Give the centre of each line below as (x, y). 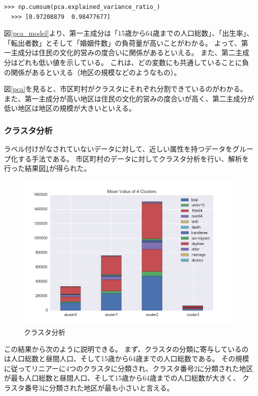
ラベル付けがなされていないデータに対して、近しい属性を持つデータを (118, 149)
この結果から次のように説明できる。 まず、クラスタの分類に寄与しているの (126, 349)
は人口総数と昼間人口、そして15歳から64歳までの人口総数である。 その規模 (127, 358)
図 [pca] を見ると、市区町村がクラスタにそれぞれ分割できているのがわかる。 (126, 89)
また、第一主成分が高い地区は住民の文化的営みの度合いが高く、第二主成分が (129, 98)
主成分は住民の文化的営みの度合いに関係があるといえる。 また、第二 (123, 52)
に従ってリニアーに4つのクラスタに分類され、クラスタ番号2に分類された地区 (129, 368)
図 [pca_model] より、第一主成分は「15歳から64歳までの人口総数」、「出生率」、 (129, 33)
